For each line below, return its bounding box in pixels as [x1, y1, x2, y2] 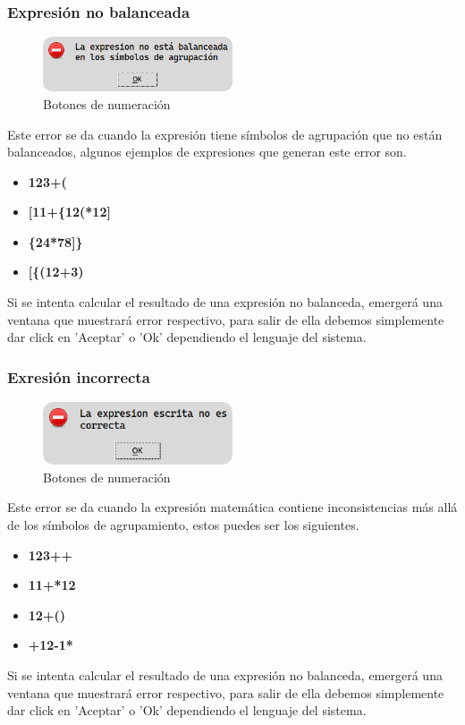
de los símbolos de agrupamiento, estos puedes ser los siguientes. [7, 516, 359, 534]
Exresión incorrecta [7, 365, 150, 388]
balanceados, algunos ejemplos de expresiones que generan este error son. [7, 142, 407, 161]
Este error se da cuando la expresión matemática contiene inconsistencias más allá [7, 498, 458, 516]
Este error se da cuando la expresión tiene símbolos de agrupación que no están [7, 124, 443, 143]
